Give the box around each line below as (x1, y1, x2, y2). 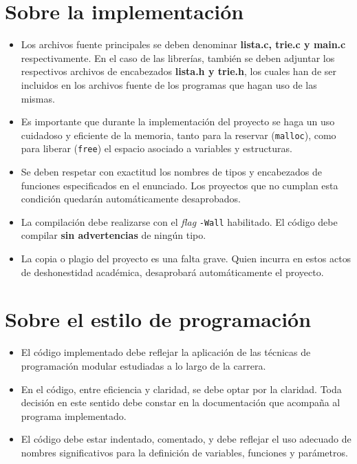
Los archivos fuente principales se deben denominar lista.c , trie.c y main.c (21, 37, 346, 52)
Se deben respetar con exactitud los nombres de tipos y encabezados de (21, 165, 322, 178)
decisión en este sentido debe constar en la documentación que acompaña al (21, 395, 340, 410)
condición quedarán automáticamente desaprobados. (21, 191, 241, 206)
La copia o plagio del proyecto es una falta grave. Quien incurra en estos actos (21, 251, 351, 266)
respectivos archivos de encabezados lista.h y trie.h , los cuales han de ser (21, 64, 336, 78)
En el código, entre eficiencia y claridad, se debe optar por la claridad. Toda (21, 381, 342, 396)
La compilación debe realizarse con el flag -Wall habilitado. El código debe (21, 214, 338, 229)
